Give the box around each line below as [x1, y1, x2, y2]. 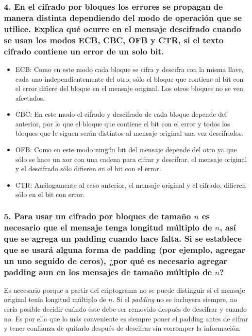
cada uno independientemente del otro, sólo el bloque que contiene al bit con [15, 73, 244, 84]
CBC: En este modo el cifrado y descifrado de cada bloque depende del [15, 109, 227, 119]
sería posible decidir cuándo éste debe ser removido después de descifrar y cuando [4, 304, 247, 314]
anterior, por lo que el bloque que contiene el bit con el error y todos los [15, 118, 230, 128]
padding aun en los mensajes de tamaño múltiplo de [4, 265, 212, 278]
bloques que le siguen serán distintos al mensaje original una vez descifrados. [15, 128, 244, 138]
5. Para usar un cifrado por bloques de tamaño [4, 210, 191, 222]
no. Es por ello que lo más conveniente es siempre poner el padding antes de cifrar [4, 313, 248, 323]
